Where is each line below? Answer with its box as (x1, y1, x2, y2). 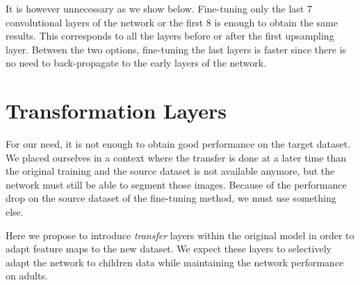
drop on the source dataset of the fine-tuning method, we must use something (6, 191, 336, 205)
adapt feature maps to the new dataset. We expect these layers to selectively (6, 241, 332, 256)
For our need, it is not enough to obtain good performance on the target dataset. (6, 137, 351, 151)
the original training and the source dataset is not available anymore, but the (6, 164, 335, 178)
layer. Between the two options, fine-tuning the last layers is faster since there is (6, 42, 347, 56)
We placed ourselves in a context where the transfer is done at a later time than (6, 150, 347, 164)
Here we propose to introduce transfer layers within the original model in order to (6, 227, 354, 242)
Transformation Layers (6, 96, 227, 125)
